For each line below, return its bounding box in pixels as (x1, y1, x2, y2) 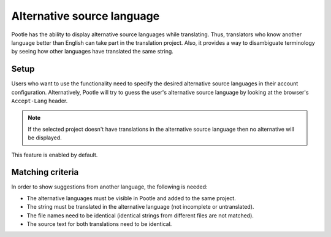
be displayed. (28, 134, 63, 141)
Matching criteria (11, 167, 79, 177)
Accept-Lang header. (11, 97, 68, 104)
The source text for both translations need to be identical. (26, 220, 172, 228)
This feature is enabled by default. (11, 151, 98, 158)
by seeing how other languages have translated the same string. (11, 48, 174, 55)
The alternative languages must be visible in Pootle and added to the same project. (26, 194, 236, 202)
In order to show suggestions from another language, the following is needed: (11, 183, 208, 190)
